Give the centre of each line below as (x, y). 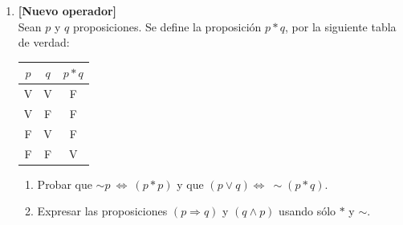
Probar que (65, 184)
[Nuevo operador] (67, 10)
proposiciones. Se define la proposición (167, 26)
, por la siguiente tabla (341, 26)
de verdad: (44, 42)
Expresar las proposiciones (102, 211)
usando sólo (307, 211)
